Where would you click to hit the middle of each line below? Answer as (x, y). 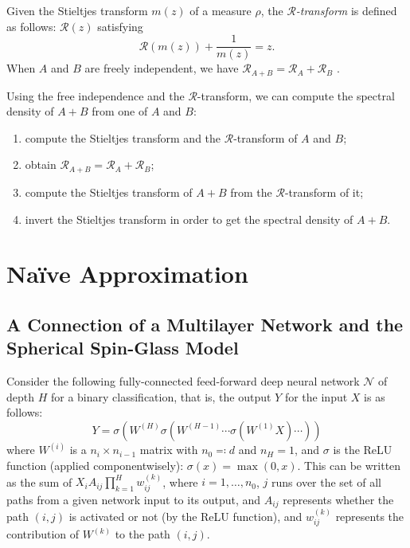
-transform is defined (346, 10)
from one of (120, 111)
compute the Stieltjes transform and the (123, 137)
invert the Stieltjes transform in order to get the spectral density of (189, 219)
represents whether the (338, 499)
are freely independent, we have (162, 68)
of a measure (221, 10)
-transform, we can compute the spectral (296, 95)
